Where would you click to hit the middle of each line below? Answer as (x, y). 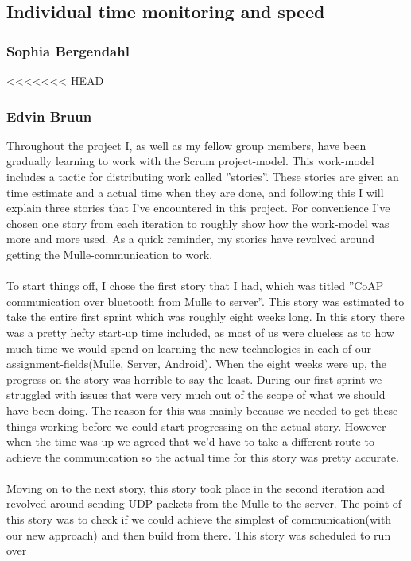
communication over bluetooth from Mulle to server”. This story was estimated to (205, 301)
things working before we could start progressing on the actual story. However (196, 426)
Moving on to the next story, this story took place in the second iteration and (196, 487)
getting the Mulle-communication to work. (110, 254)
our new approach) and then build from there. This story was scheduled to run (199, 534)
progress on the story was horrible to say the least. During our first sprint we (194, 379)
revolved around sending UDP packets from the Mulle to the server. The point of (204, 503)
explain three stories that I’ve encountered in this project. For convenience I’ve (198, 208)
